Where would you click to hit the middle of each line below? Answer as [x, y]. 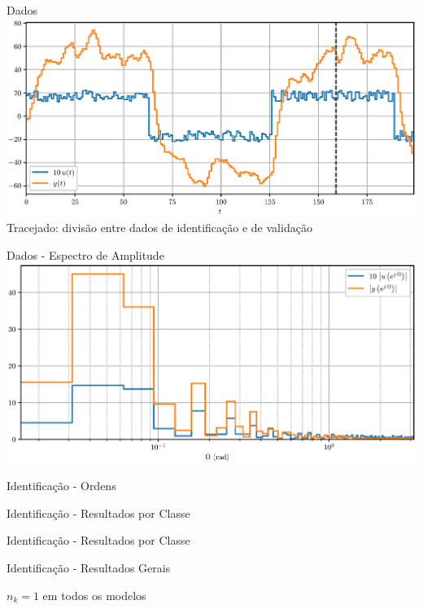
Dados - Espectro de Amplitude [85, 254]
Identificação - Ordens [61, 486]
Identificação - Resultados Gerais [89, 567]
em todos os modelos [94, 595]
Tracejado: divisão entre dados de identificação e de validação [159, 228]
